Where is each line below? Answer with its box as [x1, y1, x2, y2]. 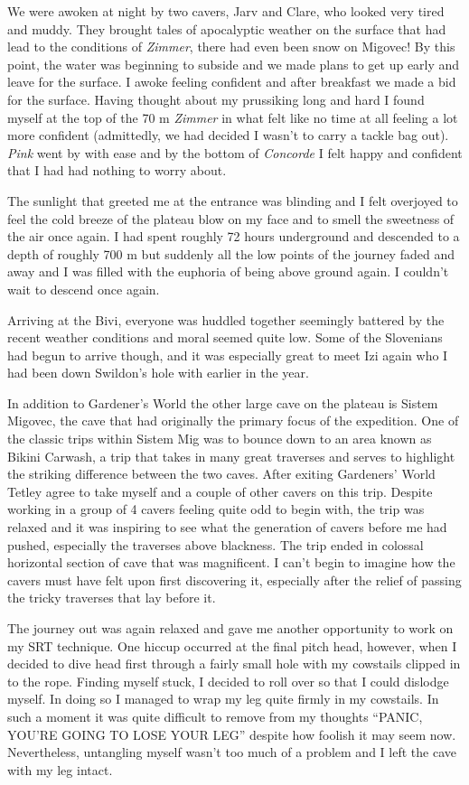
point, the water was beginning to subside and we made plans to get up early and [7, 54, 460, 73]
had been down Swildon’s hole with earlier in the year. [7, 363, 309, 382]
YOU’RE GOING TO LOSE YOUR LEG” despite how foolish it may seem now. [7, 724, 456, 743]
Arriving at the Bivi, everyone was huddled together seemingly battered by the [7, 310, 445, 329]
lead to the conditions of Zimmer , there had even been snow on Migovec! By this [7, 37, 455, 56]
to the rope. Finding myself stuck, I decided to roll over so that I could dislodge [7, 671, 449, 690]
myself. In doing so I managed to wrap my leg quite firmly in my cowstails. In [7, 689, 439, 708]
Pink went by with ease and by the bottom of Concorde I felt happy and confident [7, 143, 463, 162]
